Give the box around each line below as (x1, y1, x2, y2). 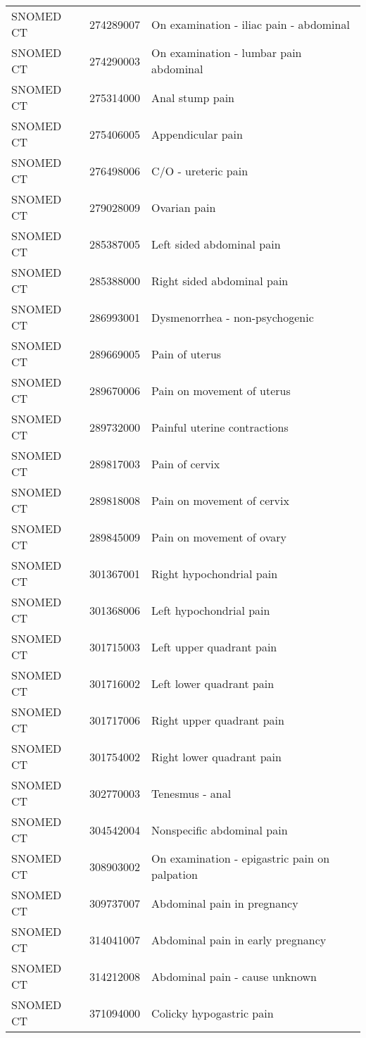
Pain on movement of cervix (151, 492, 289, 508)
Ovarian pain (151, 199, 216, 215)
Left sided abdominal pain (151, 235, 281, 252)
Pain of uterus (151, 345, 222, 362)
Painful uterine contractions (151, 418, 289, 435)
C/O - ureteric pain (151, 162, 248, 179)
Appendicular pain (151, 125, 243, 142)
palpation (151, 866, 198, 882)
